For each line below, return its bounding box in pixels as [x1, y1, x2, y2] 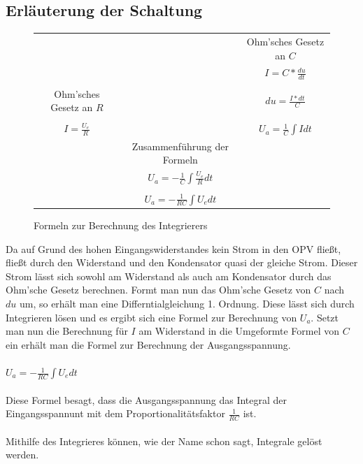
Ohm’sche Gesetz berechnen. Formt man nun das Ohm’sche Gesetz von [6, 282, 311, 297]
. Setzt [311, 310, 339, 324]
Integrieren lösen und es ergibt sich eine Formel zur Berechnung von [6, 310, 297, 324]
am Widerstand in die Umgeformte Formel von [138, 324, 340, 338]
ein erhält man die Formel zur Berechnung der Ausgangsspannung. [6, 337, 291, 351]
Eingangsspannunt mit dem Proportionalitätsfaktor [6, 406, 225, 421]
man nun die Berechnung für [6, 324, 128, 338]
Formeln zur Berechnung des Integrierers [34, 218, 208, 233]
